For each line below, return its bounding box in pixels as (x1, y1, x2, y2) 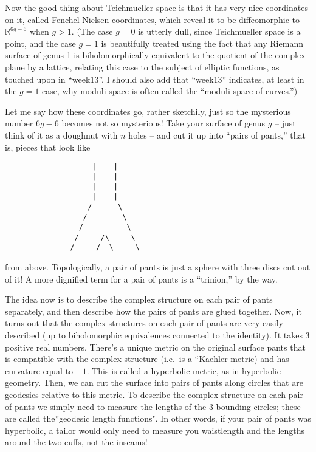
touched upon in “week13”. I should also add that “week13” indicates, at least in (5, 72, 304, 85)
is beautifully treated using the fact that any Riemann (101, 36, 303, 49)
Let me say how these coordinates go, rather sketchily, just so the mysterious (5, 104, 291, 117)
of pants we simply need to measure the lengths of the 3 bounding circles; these (5, 400, 301, 413)
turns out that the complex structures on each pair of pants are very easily (5, 317, 283, 329)
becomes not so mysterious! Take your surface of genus (61, 117, 266, 129)
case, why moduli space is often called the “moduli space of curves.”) (42, 84, 298, 97)
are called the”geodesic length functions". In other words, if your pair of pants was (5, 412, 311, 425)
